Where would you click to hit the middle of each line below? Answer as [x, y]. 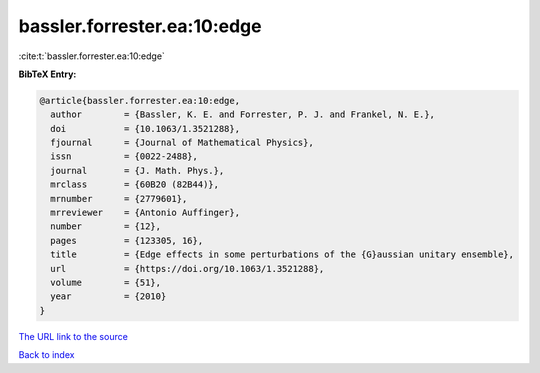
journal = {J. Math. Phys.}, [137, 170]
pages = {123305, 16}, [127, 240]
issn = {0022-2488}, [124, 156]
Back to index [46, 355]
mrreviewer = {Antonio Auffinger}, [145, 213]
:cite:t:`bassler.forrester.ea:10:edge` [91, 56]
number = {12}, [106, 226]
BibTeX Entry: [47, 74]
